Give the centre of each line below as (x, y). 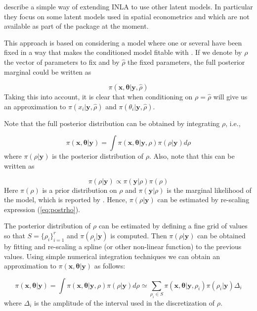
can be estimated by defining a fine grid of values (173, 226)
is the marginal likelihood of (209, 190)
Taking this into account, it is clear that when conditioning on (98, 97)
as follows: (110, 266)
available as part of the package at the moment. (76, 26)
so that (15, 235)
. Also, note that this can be (192, 156)
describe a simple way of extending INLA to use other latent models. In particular (128, 6)
